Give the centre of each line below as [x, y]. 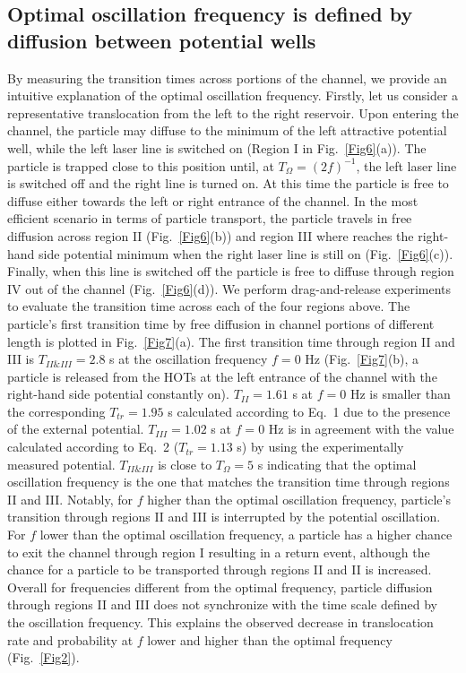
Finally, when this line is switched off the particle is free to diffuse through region [231, 271]
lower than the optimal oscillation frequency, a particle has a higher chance [246, 535]
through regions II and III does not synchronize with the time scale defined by [222, 604]
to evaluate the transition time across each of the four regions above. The [209, 306]
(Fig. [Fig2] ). [43, 657]
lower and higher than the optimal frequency [270, 639]
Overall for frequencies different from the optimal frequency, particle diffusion [220, 587]
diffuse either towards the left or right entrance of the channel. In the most [213, 200]
